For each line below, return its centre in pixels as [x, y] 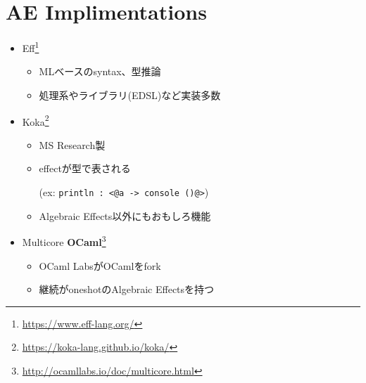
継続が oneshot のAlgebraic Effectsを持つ [127, 289]
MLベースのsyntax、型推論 [100, 71]
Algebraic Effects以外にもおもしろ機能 [125, 215]
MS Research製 [72, 144]
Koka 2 [36, 120]
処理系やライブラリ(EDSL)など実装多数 [130, 95]
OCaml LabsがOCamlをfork [100, 265]
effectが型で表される [85, 168]
